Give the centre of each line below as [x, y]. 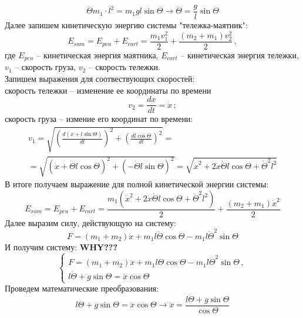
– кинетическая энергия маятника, [97, 54]
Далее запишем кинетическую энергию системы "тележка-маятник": [126, 25]
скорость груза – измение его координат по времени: [99, 119]
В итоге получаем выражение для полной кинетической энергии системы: [137, 183]
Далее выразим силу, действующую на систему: [91, 222]
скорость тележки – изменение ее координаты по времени [108, 90]
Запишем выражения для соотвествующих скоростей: [100, 78]
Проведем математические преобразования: [82, 288]
